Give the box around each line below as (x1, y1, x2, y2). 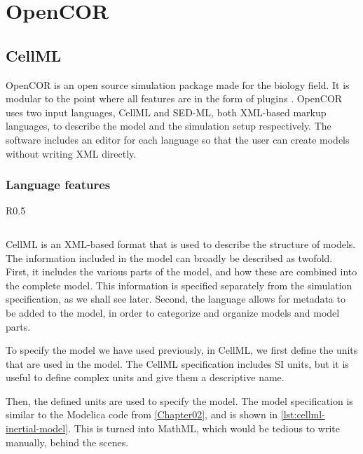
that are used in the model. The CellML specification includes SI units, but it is (6, 356, 349, 371)
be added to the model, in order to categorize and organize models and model (6, 305, 340, 319)
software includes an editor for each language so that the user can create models (6, 132, 350, 146)
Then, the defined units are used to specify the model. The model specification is (6, 393, 353, 408)
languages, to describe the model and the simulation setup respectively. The (6, 118, 331, 133)
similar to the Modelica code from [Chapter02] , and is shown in (6, 407, 278, 422)
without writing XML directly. (6, 146, 137, 160)
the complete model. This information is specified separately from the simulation (6, 277, 352, 292)
